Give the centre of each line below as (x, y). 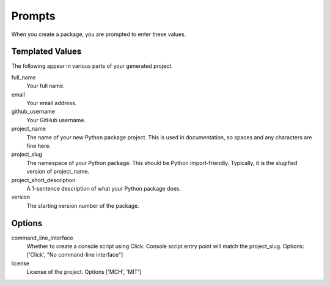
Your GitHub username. (56, 120)
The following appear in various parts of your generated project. (92, 66)
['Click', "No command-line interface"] (75, 255)
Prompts (33, 16)
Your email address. (52, 103)
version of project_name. (58, 172)
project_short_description (43, 180)
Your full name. (46, 86)
